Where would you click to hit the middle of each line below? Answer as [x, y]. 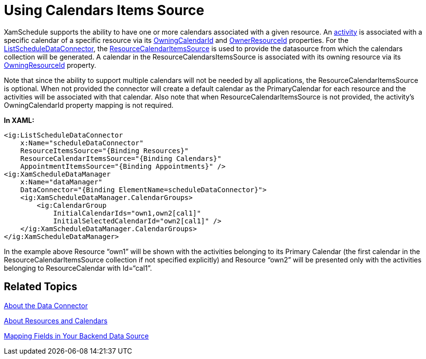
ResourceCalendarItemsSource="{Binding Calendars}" [121, 158]
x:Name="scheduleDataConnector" [82, 143]
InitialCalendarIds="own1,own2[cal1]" [127, 213]
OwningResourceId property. [50, 65]
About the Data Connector [46, 305]
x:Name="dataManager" [61, 182]
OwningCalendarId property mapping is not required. [89, 105]
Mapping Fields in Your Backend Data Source [76, 336]
